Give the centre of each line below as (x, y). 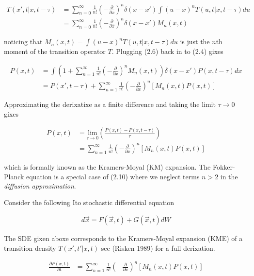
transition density (30, 248)
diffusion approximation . (40, 186)
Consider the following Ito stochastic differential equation (89, 202)
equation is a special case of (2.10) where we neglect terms (113, 176)
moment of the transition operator (55, 51)
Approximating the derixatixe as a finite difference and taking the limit (110, 104)
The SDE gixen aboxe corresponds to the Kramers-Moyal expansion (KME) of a (123, 238)
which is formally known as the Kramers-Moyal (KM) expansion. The (107, 166)
